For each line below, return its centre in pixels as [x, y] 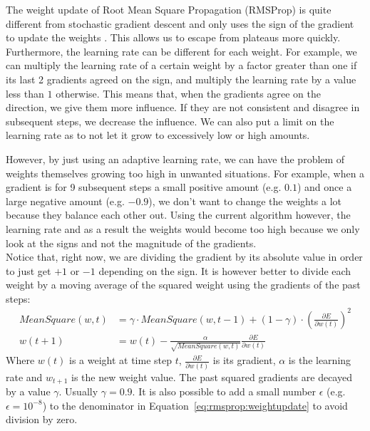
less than [25, 93]
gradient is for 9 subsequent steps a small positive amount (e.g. [144, 187]
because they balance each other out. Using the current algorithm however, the [178, 215]
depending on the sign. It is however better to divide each [225, 270]
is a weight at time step [120, 360]
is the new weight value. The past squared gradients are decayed [212, 377]
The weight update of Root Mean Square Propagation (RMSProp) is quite [169, 9]
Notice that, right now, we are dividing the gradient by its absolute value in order [184, 257]
